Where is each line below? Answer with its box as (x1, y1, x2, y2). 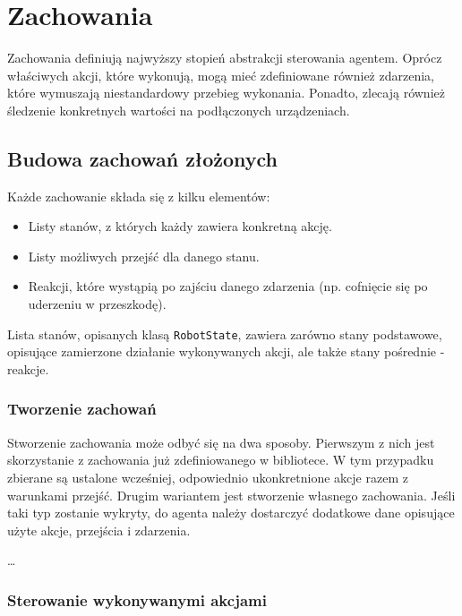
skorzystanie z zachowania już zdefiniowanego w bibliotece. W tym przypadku (7, 450, 434, 469)
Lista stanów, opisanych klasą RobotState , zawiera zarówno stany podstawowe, (7, 324, 442, 343)
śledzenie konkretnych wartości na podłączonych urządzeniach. (7, 100, 350, 119)
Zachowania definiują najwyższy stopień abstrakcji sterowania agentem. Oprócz (7, 48, 442, 67)
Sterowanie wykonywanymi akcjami (7, 588, 267, 611)
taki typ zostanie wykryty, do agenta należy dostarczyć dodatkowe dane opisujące (7, 503, 455, 522)
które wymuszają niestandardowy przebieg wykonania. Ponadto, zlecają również (7, 83, 445, 102)
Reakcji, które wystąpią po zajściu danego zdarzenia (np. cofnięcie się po (28, 277, 428, 295)
